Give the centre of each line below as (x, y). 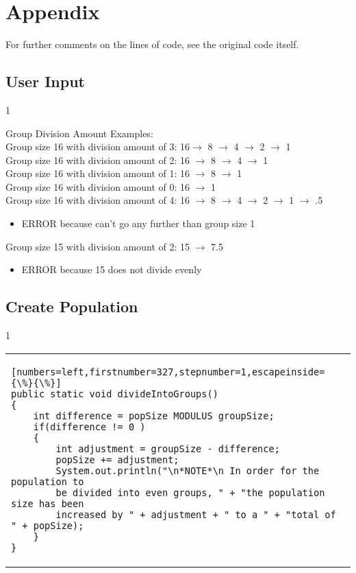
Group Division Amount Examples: (79, 133)
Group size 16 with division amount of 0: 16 (98, 186)
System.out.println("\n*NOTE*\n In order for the (188, 470)
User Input (45, 81)
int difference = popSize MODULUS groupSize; (154, 416)
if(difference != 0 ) (89, 426)
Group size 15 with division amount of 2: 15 (98, 246)
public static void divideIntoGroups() (115, 394)
